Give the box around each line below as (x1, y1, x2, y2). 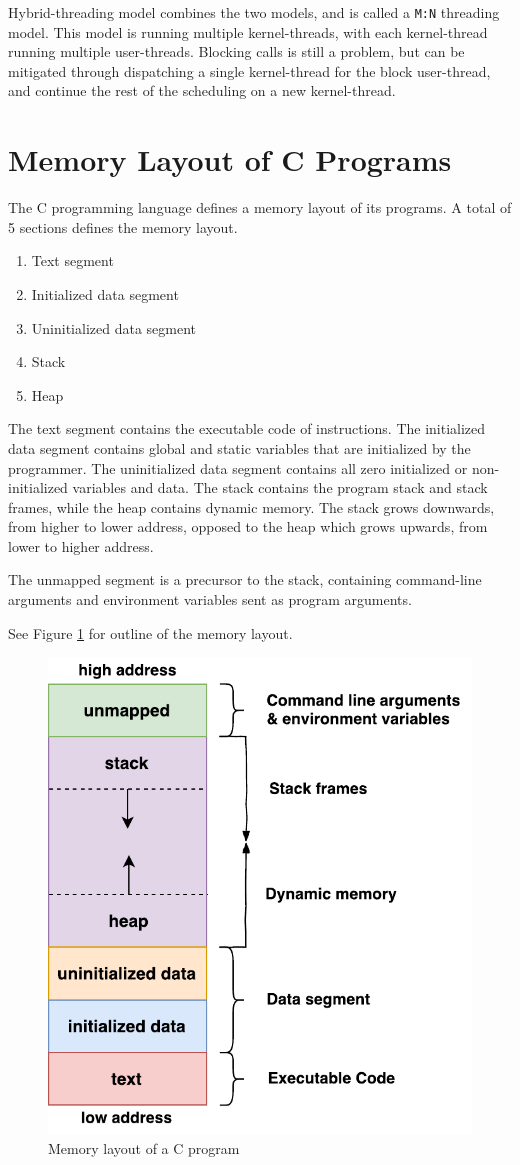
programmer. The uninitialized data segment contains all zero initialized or (8, 457, 468, 478)
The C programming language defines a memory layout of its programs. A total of (8, 197, 512, 218)
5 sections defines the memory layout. (8, 216, 238, 237)
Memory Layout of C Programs (8, 139, 452, 180)
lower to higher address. (8, 535, 154, 556)
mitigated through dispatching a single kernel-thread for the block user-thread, (8, 60, 491, 81)
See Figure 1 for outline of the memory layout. (8, 622, 293, 643)
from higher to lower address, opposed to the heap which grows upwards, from (8, 516, 488, 537)
